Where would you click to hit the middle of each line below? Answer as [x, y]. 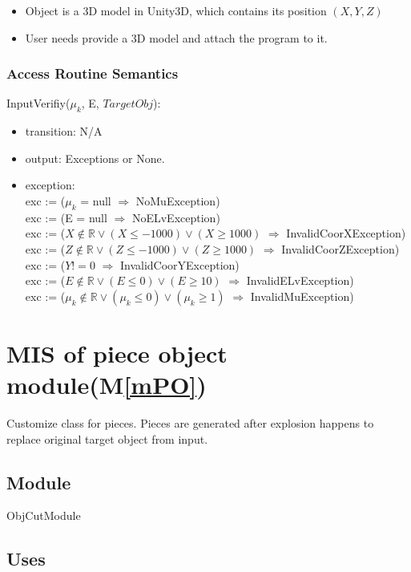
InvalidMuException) [302, 296]
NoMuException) [178, 200]
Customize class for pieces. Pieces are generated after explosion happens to [190, 423]
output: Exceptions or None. [95, 158]
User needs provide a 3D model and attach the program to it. [176, 37]
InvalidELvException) [300, 280]
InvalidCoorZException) [340, 248]
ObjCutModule [44, 515]
